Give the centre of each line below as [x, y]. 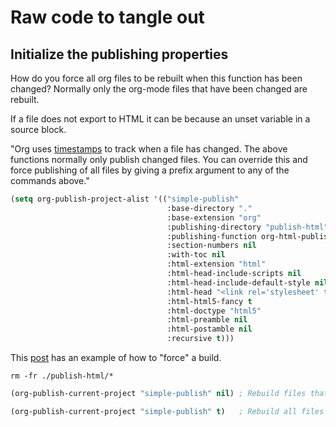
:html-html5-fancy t [209, 301]
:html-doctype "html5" [214, 311]
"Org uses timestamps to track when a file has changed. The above [149, 149]
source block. [38, 129]
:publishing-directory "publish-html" [247, 227]
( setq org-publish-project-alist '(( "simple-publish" [125, 199]
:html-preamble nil [207, 320]
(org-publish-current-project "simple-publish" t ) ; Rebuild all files [167, 411]
